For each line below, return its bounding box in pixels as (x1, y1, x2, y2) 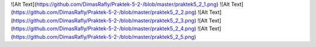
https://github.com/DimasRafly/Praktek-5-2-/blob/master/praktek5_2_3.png (12, 17, 195, 24)
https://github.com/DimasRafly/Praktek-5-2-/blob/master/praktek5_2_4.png (12, 25, 195, 32)
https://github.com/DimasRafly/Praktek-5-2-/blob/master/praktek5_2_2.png (12, 9, 195, 16)
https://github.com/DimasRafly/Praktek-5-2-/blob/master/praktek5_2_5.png (12, 33, 194, 40)
